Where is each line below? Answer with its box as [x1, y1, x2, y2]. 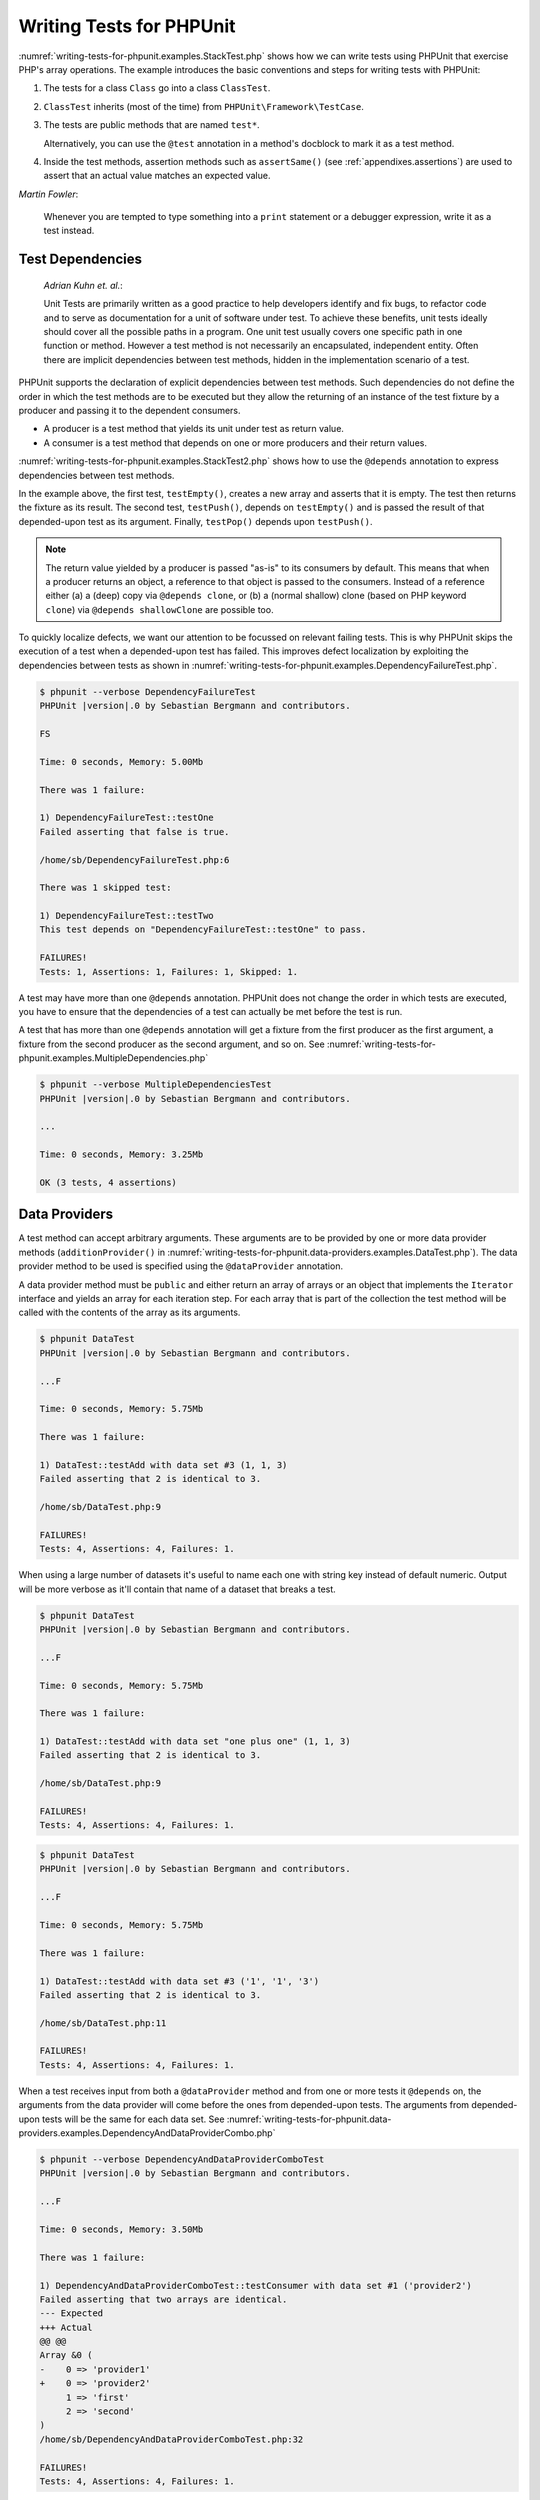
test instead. [43, 225, 95, 237]
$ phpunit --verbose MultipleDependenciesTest [39, 1079, 272, 1090]
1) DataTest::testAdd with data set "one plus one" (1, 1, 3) [39, 1736, 351, 1747]
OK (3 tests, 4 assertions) [39, 1176, 177, 1188]
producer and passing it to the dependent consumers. [18, 404, 241, 416]
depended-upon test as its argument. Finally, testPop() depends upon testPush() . [18, 515, 373, 527]
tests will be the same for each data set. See [41, 2113, 225, 2125]
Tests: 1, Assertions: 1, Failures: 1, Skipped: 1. [39, 966, 299, 977]
